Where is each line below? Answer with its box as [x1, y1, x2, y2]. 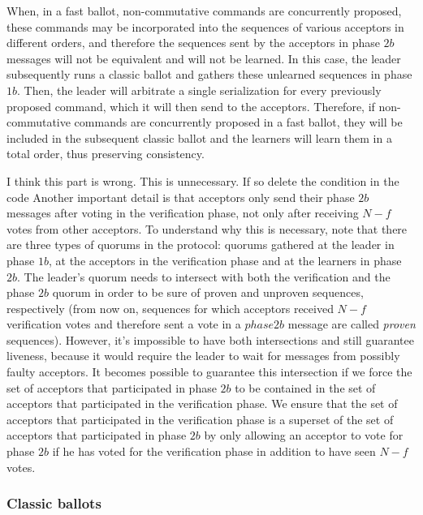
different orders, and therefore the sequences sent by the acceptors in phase [6, 34, 380, 51]
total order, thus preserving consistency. [6, 145, 205, 162]
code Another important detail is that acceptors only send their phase [6, 188, 355, 205]
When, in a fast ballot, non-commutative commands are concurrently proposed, [6, 2, 402, 19]
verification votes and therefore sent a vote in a [6, 315, 241, 333]
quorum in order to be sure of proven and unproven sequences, [52, 284, 364, 301]
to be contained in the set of [235, 379, 376, 396]
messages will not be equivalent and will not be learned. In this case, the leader [6, 49, 401, 67]
